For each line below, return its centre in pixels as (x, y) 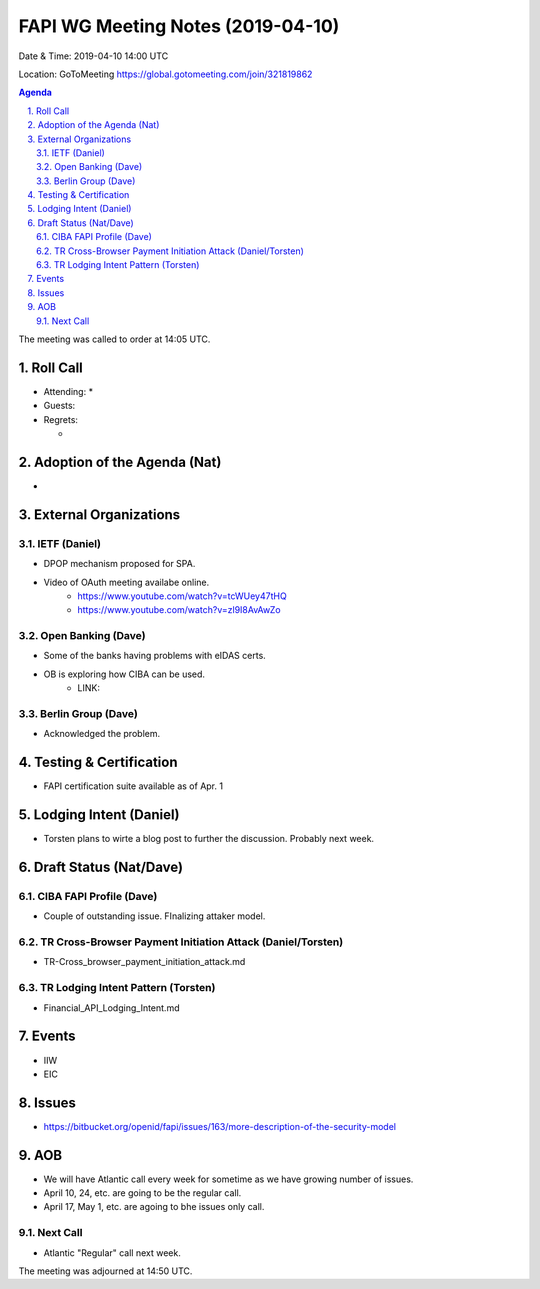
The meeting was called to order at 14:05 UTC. (114, 339)
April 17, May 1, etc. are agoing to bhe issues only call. (154, 1207)
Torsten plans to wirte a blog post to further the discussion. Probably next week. (209, 839)
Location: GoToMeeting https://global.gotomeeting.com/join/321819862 (165, 74)
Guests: (59, 406)
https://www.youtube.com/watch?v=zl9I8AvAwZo (179, 610)
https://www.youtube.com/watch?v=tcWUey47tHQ (182, 596)
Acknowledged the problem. (101, 734)
